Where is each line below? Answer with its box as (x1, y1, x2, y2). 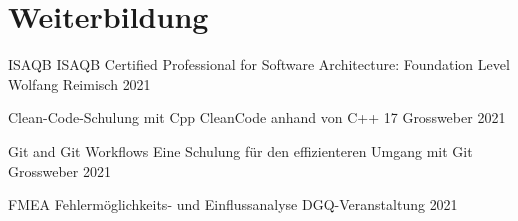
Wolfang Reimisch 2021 (8, 73, 151, 94)
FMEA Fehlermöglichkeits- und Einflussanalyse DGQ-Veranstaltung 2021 (8, 194, 458, 215)
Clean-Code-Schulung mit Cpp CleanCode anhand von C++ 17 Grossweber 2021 (8, 107, 506, 128)
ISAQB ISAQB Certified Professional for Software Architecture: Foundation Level (8, 54, 510, 75)
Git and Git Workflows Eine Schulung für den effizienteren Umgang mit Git (8, 140, 473, 161)
